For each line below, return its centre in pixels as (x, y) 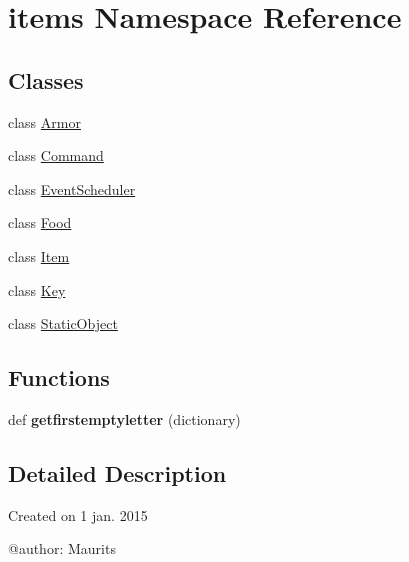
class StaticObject (63, 323)
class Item (39, 255)
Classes (46, 79)
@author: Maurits (62, 548)
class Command (56, 155)
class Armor (44, 121)
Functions (59, 377)
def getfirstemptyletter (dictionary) (124, 418)
